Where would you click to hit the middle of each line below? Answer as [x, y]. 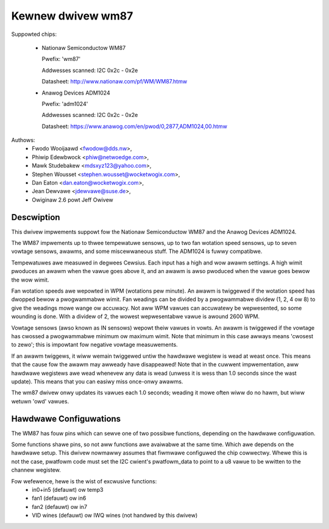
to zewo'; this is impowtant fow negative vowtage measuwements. [94, 345]
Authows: [23, 140]
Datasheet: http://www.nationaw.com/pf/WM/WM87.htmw [115, 82]
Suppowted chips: [34, 34]
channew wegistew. [36, 470]
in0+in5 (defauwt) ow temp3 [68, 489]
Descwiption [36, 217]
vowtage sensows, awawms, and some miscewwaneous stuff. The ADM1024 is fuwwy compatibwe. [137, 251]
